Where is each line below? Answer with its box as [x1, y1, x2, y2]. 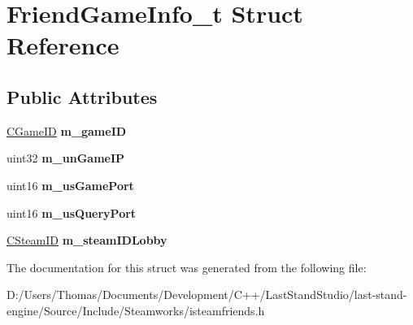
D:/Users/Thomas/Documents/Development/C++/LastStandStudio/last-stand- [7, 286, 407, 303]
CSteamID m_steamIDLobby [7, 232, 167, 249]
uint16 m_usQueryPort [7, 204, 137, 221]
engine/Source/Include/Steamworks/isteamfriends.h [7, 301, 265, 318]
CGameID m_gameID [7, 122, 127, 139]
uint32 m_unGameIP [7, 149, 125, 167]
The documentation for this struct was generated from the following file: [7, 258, 367, 275]
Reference [7, 28, 120, 62]
